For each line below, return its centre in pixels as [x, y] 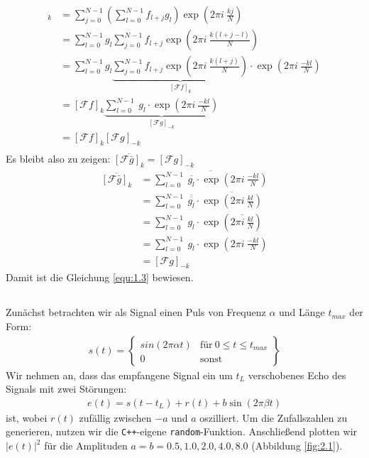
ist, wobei [27, 417]
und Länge [302, 312]
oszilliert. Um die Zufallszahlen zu [274, 417]
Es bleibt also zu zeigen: [58, 159]
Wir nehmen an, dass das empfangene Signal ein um [119, 375]
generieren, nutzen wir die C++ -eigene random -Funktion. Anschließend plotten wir [182, 431]
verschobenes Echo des [297, 375]
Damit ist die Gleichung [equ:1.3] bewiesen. [100, 277]
